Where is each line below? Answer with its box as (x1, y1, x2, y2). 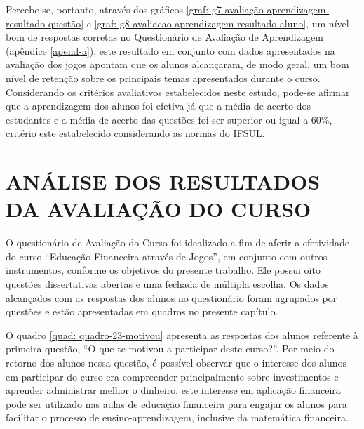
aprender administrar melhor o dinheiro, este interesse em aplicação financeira (6, 383, 341, 397)
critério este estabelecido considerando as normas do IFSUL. (6, 126, 265, 140)
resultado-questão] (6, 15, 84, 30)
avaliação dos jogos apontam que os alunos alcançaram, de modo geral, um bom (6, 57, 349, 72)
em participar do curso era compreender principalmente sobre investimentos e (6, 369, 339, 383)
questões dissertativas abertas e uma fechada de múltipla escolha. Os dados (6, 277, 329, 291)
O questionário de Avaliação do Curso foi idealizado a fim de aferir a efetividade (6, 235, 349, 250)
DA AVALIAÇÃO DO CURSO (6, 194, 311, 223)
